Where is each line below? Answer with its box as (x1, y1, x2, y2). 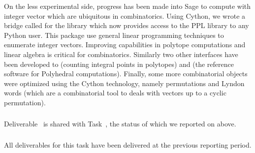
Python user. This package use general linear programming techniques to (4, 30, 224, 40)
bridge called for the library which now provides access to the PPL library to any (4, 20, 249, 31)
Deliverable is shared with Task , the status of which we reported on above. (4, 118, 236, 128)
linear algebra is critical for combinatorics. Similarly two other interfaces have (4, 49, 238, 59)
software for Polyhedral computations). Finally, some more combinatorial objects (4, 68, 248, 79)
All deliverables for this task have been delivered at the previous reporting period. (4, 139, 252, 150)
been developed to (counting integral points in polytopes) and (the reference (4, 59, 234, 69)
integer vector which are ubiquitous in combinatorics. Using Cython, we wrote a (4, 10, 246, 21)
